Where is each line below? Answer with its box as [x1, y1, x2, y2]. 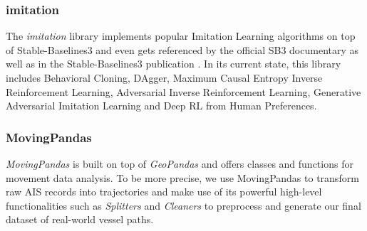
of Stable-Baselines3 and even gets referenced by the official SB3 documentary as [6, 42, 359, 57]
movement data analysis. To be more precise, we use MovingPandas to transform [6, 170, 359, 185]
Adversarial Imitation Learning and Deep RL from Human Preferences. [6, 98, 317, 113]
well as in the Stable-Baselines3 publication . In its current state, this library [6, 56, 341, 71]
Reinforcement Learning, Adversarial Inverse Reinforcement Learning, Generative [6, 84, 361, 99]
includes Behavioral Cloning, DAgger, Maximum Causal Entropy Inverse [6, 70, 323, 85]
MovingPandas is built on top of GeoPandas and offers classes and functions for [6, 156, 353, 171]
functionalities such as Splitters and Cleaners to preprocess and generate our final [6, 198, 361, 213]
